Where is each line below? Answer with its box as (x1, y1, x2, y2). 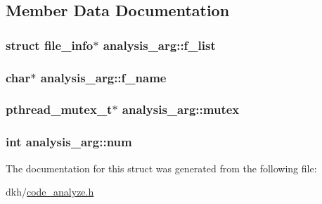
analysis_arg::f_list (103, 36, 216, 53)
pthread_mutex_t (6, 101, 112, 118)
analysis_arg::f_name (40, 68, 167, 86)
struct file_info (6, 36, 94, 53)
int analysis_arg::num (6, 133, 132, 151)
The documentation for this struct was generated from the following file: (6, 160, 317, 175)
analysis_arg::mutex (122, 101, 240, 118)
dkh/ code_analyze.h (6, 184, 94, 199)
